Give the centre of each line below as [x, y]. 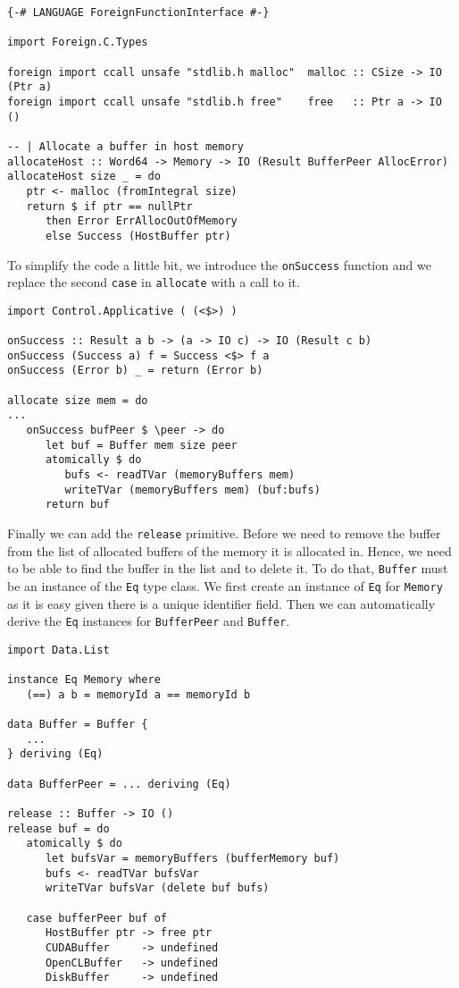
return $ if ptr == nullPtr [109, 206]
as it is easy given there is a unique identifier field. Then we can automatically [221, 603]
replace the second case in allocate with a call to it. [154, 282]
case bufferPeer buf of [96, 918]
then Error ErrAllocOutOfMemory [141, 221]
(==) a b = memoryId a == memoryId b [138, 694]
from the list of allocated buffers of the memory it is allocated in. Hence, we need [229, 550]
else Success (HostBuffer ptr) [138, 236]
